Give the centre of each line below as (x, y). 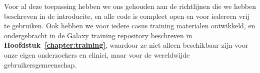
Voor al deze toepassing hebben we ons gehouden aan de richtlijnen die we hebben (130, 6)
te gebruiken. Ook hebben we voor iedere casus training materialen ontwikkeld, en (130, 26)
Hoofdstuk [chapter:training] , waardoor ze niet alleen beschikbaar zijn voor (126, 45)
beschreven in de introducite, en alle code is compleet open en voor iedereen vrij (127, 16)
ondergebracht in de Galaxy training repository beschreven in (98, 35)
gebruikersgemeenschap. (40, 64)
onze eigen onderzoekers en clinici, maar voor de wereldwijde (97, 54)
